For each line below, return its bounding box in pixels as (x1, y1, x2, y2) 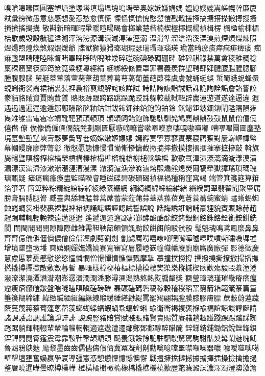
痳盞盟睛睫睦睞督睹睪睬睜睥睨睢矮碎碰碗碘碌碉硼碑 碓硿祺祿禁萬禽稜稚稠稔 (4, 52, 257, 63)
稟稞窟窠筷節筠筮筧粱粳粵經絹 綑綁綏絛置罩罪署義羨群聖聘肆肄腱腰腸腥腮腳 (4, 62, 257, 73)
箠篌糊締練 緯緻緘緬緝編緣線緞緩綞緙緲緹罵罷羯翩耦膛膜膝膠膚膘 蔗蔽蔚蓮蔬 (4, 292, 259, 303)
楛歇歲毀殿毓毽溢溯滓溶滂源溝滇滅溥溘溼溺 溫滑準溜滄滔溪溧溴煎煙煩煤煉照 (4, 32, 257, 43)
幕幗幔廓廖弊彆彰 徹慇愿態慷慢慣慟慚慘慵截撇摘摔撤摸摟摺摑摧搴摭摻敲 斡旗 (4, 142, 259, 153)
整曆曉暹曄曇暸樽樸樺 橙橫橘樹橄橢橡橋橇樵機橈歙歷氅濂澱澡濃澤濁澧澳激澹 (4, 362, 257, 373)
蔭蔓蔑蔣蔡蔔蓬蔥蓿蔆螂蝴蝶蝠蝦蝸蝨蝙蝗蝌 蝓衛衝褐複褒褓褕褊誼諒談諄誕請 (4, 302, 257, 313)
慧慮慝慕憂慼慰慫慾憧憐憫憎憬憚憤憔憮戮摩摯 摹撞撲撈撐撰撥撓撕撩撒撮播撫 (4, 252, 259, 263)
